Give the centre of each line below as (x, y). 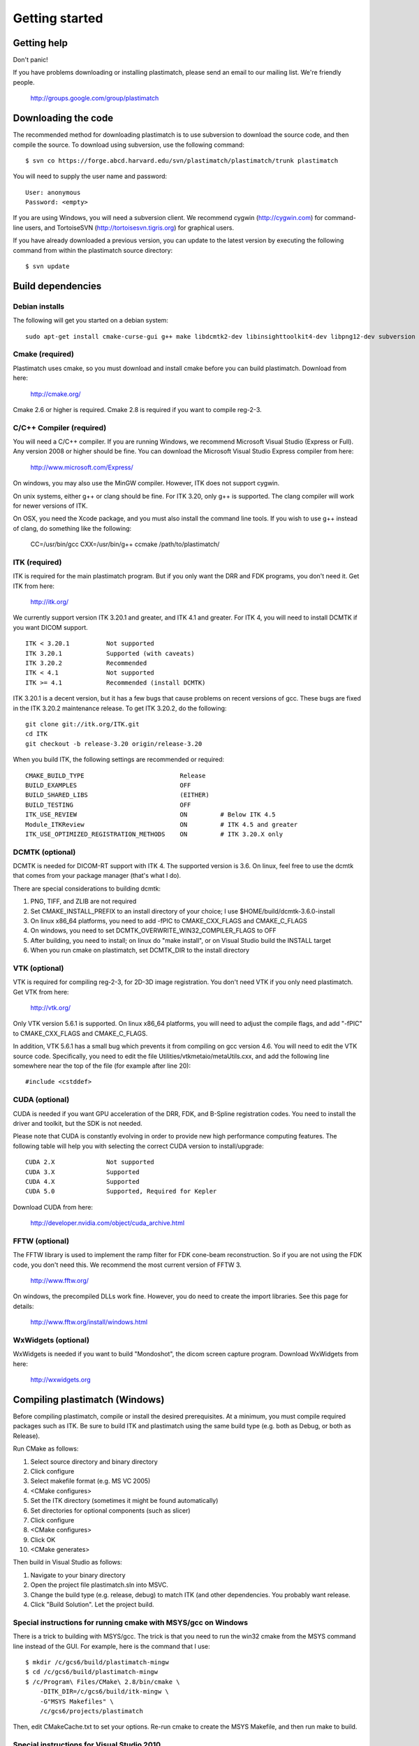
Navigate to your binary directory (78, 1575)
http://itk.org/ (50, 602)
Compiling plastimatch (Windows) (89, 1399)
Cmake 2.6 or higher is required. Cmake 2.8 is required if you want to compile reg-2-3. (137, 409)
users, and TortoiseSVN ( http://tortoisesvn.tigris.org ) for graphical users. (129, 228)
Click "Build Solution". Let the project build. (92, 1605)
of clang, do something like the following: (72, 528)
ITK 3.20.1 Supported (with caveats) (110, 653)
